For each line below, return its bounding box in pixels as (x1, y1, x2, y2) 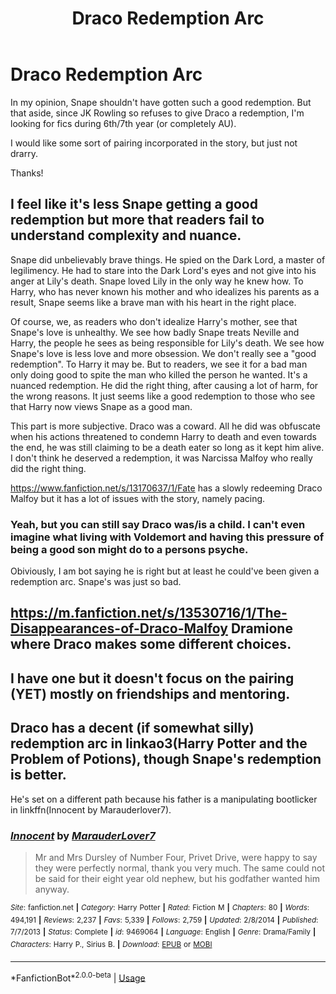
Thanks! (10, 167, 44, 179)
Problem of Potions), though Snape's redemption (10, 751, 322, 768)
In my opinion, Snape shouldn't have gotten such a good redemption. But (10, 96, 312, 108)
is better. (10, 767, 67, 784)
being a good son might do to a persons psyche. (10, 542, 249, 556)
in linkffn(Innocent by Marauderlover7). (10, 803, 172, 816)
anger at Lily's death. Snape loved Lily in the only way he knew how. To (10, 275, 304, 287)
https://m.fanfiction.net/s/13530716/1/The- (10, 605, 288, 622)
